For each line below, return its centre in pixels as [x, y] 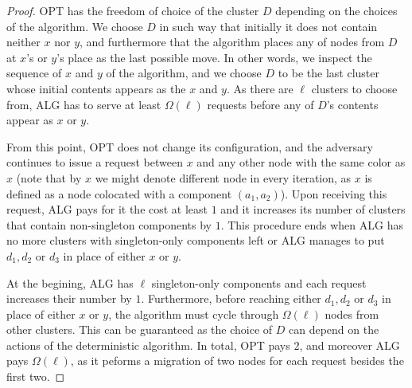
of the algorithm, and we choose [184, 73]
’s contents [352, 104]
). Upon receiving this [334, 193]
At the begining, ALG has [70, 282]
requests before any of [260, 104]
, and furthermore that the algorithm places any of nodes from [232, 42]
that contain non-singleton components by [109, 224]
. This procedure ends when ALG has [312, 224]
